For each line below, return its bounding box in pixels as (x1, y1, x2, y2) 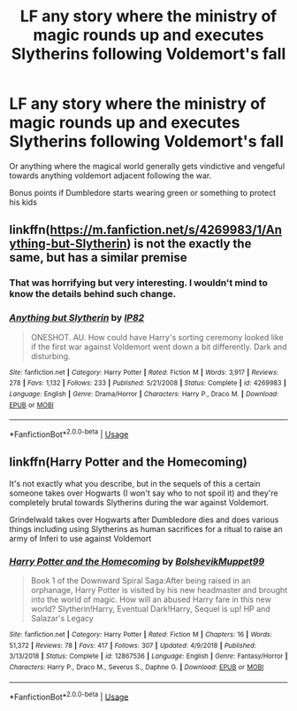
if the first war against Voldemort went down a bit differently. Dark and (30, 341, 287, 352)
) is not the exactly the (126, 237, 252, 252)
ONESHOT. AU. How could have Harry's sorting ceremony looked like (30, 332, 285, 342)
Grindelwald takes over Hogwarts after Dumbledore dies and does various (9, 514, 279, 525)
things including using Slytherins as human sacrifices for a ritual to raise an (9, 523, 283, 534)
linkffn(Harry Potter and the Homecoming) (9, 455, 247, 470)
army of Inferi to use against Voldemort (9, 533, 152, 543)
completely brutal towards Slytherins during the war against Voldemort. (9, 496, 270, 507)
